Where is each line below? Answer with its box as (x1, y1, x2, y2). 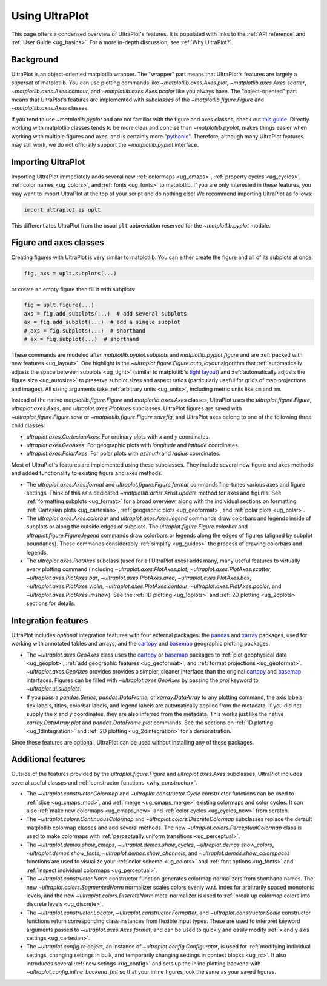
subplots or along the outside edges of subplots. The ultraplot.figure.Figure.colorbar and (26, 523, 248, 530)
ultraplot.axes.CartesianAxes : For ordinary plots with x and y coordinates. (26, 433, 210, 440)
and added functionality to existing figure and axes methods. (11, 470, 163, 477)
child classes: (11, 422, 45, 429)
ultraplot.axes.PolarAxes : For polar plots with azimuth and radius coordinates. (26, 450, 221, 458)
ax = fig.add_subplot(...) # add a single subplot (24, 319, 181, 326)
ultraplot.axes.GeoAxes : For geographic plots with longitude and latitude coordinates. (26, 441, 240, 448)
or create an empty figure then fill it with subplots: (11, 285, 136, 292)
